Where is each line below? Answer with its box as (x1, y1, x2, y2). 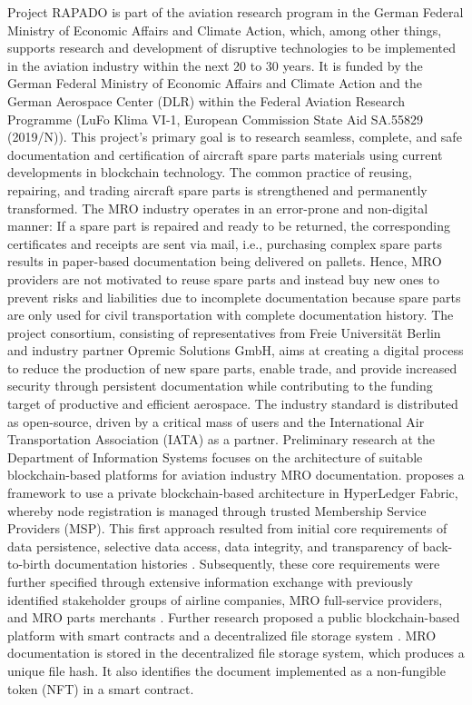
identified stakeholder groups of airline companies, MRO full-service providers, (7, 590, 443, 609)
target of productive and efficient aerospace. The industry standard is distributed (7, 394, 458, 413)
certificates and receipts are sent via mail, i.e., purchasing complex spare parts (7, 233, 442, 253)
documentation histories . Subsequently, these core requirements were (54, 554, 440, 573)
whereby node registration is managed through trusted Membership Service (7, 501, 427, 520)
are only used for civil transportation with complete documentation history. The (7, 305, 454, 324)
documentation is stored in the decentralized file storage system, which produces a (7, 643, 465, 662)
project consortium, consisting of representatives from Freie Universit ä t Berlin (7, 323, 441, 342)
